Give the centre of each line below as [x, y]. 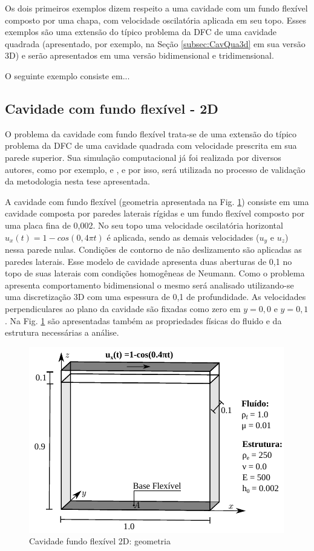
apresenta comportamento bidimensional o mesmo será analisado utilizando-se [149, 285]
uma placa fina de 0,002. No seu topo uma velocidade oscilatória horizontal [144, 225]
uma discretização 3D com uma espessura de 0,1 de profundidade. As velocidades [155, 297]
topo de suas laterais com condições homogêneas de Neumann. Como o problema [155, 273]
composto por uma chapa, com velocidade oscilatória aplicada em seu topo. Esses [156, 20]
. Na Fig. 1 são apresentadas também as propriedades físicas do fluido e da [143, 320]
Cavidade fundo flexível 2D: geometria [100, 541]
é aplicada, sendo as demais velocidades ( [183, 237]
